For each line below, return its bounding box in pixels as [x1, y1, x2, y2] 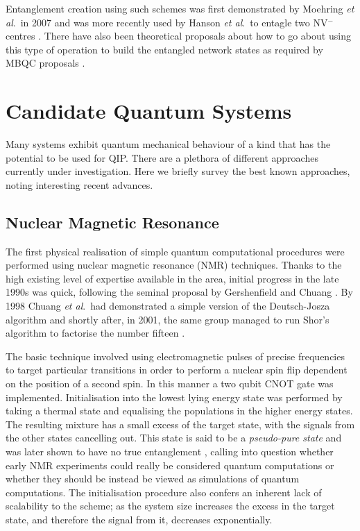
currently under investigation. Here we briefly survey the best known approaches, [6, 164, 350, 178]
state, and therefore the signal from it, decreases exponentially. [6, 512, 273, 526]
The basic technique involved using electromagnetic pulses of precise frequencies [6, 348, 345, 363]
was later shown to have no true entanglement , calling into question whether [6, 444, 334, 458]
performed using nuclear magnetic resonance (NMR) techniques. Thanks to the [6, 258, 342, 272]
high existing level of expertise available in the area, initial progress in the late [6, 271, 339, 285]
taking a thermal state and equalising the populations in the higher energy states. [6, 403, 353, 418]
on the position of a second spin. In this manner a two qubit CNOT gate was [6, 376, 334, 391]
